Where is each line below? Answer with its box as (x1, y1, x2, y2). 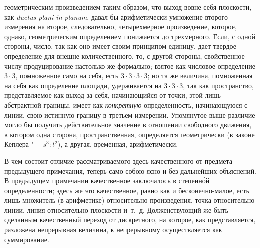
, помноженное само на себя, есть (15, 70, 119, 81)
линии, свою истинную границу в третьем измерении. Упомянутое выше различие (4, 109, 255, 120)
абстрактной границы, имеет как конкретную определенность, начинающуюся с (4, 99, 248, 110)
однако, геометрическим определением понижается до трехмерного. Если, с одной (4, 31, 256, 41)
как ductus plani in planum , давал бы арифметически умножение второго (4, 11, 228, 22)
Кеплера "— (4, 139, 41, 149)
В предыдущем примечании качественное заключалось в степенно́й (4, 175, 210, 186)
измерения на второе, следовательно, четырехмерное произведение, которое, (4, 21, 237, 32)
